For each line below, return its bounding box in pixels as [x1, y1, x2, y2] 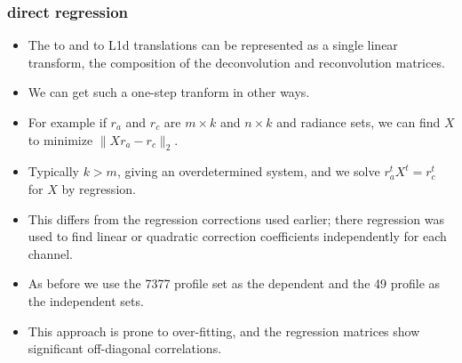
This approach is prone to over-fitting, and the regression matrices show [28, 321, 420, 340]
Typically [28, 162, 79, 181]
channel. [28, 244, 73, 262]
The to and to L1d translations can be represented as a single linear [28, 36, 398, 54]
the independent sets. [28, 291, 144, 310]
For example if [28, 113, 107, 131]
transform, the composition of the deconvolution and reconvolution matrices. [28, 52, 445, 71]
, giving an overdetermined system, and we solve [116, 162, 380, 181]
